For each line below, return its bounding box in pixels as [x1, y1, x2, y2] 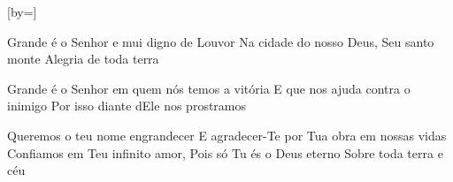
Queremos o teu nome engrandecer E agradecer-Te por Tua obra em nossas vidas [7, 125, 447, 144]
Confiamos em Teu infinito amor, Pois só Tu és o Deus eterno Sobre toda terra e [7, 143, 443, 162]
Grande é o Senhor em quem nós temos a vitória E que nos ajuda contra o [7, 79, 411, 97]
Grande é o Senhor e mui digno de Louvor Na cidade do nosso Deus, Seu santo [7, 32, 434, 50]
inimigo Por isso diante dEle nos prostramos [7, 96, 247, 115]
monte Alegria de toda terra [7, 49, 159, 68]
